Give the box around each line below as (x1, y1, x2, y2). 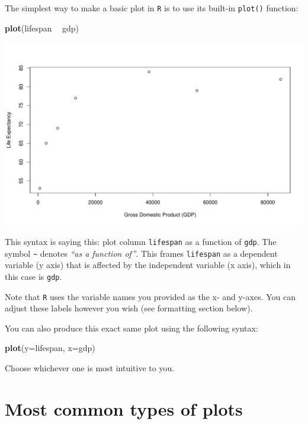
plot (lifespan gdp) (5, 21, 79, 34)
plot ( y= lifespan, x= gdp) (5, 342, 95, 354)
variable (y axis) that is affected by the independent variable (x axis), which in (5, 259, 291, 271)
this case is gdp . (5, 270, 62, 282)
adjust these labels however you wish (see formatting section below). (5, 302, 253, 314)
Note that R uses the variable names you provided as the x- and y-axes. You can (5, 290, 296, 302)
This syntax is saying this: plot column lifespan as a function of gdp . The (5, 235, 277, 247)
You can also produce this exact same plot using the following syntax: (5, 321, 258, 334)
